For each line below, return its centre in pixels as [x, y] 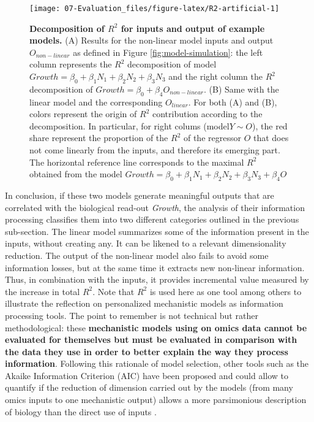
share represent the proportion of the [99, 138]
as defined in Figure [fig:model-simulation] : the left [168, 52]
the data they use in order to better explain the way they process [147, 351]
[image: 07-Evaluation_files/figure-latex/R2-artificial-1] [155, 9]
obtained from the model [76, 174]
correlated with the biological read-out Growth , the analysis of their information [155, 207]
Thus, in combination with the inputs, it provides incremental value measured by [157, 279]
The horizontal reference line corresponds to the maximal [137, 162]
